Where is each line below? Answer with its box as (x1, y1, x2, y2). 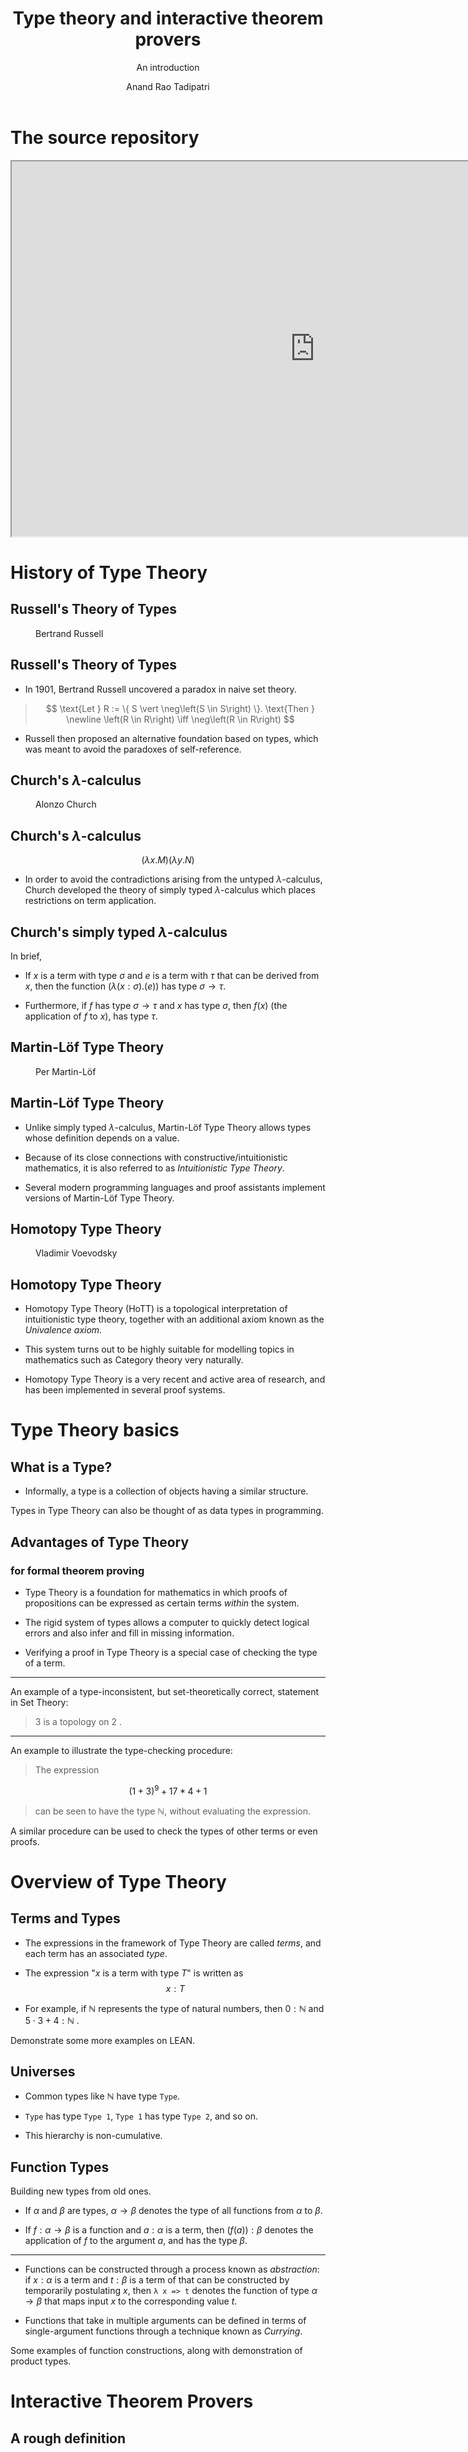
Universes (10, 2063, 76, 2080)
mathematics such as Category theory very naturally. (24, 1354, 244, 1366)
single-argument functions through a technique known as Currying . (24, 2325, 303, 2337)
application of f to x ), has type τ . (24, 1010, 158, 1022)
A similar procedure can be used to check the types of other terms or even (10, 1825, 318, 1837)
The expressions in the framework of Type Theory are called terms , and (24, 1937, 322, 1949)
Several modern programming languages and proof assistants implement (24, 1181, 326, 1193)
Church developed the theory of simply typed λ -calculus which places (24, 884, 316, 896)
